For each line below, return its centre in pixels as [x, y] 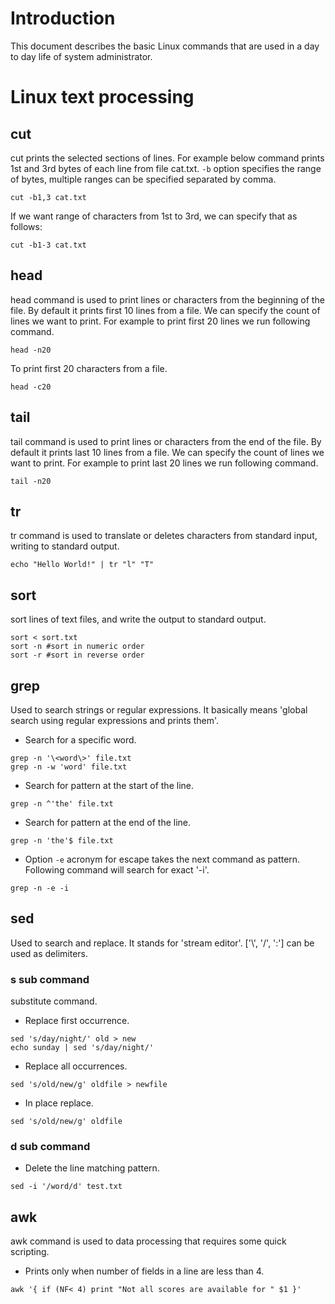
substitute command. [54, 1001]
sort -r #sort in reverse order [77, 655]
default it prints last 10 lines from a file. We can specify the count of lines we [167, 452]
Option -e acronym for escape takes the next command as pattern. [162, 859]
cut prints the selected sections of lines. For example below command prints [167, 158]
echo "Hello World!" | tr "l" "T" [82, 565]
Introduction [63, 18]
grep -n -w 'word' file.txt [69, 767]
